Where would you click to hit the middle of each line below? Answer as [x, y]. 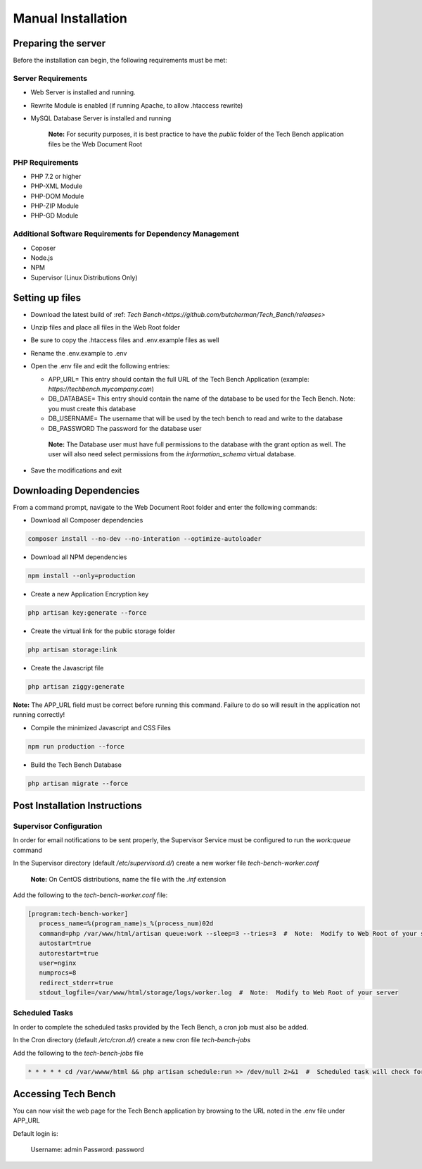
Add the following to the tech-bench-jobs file [78, 1053]
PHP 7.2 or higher [56, 176]
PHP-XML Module [57, 186]
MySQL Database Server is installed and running [101, 118]
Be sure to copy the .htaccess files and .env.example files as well [125, 340]
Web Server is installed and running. [83, 92]
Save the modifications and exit [76, 470]
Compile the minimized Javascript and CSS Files [101, 727]
